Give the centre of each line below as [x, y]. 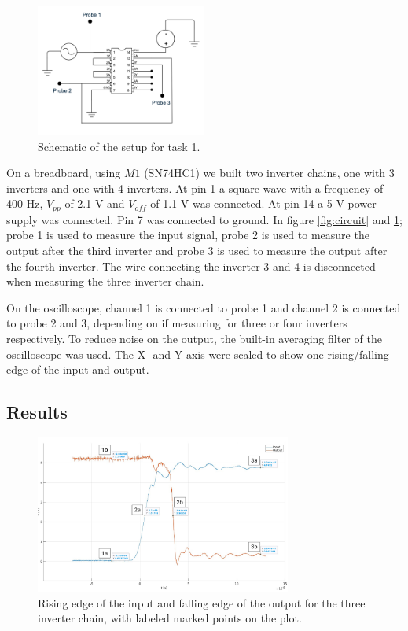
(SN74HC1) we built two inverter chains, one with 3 [269, 173]
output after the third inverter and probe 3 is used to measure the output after [197, 250]
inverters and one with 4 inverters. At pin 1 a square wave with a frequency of [195, 188]
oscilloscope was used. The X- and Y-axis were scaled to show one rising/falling [198, 354]
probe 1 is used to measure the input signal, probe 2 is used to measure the [188, 235]
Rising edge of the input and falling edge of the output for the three [202, 602]
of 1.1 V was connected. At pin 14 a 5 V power [263, 203]
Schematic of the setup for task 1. [119, 146]
